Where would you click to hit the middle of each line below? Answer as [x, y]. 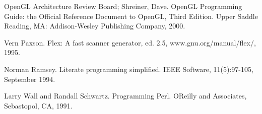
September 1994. [30, 79]
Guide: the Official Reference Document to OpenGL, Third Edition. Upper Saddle [131, 16]
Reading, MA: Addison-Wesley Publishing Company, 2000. [95, 26]
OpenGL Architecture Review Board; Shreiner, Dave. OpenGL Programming [123, 6]
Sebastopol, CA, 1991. [38, 105]
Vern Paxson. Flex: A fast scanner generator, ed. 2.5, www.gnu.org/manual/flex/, [130, 42]
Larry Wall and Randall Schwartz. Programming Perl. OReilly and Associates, [125, 96]
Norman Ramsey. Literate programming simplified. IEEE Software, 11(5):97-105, [129, 69]
